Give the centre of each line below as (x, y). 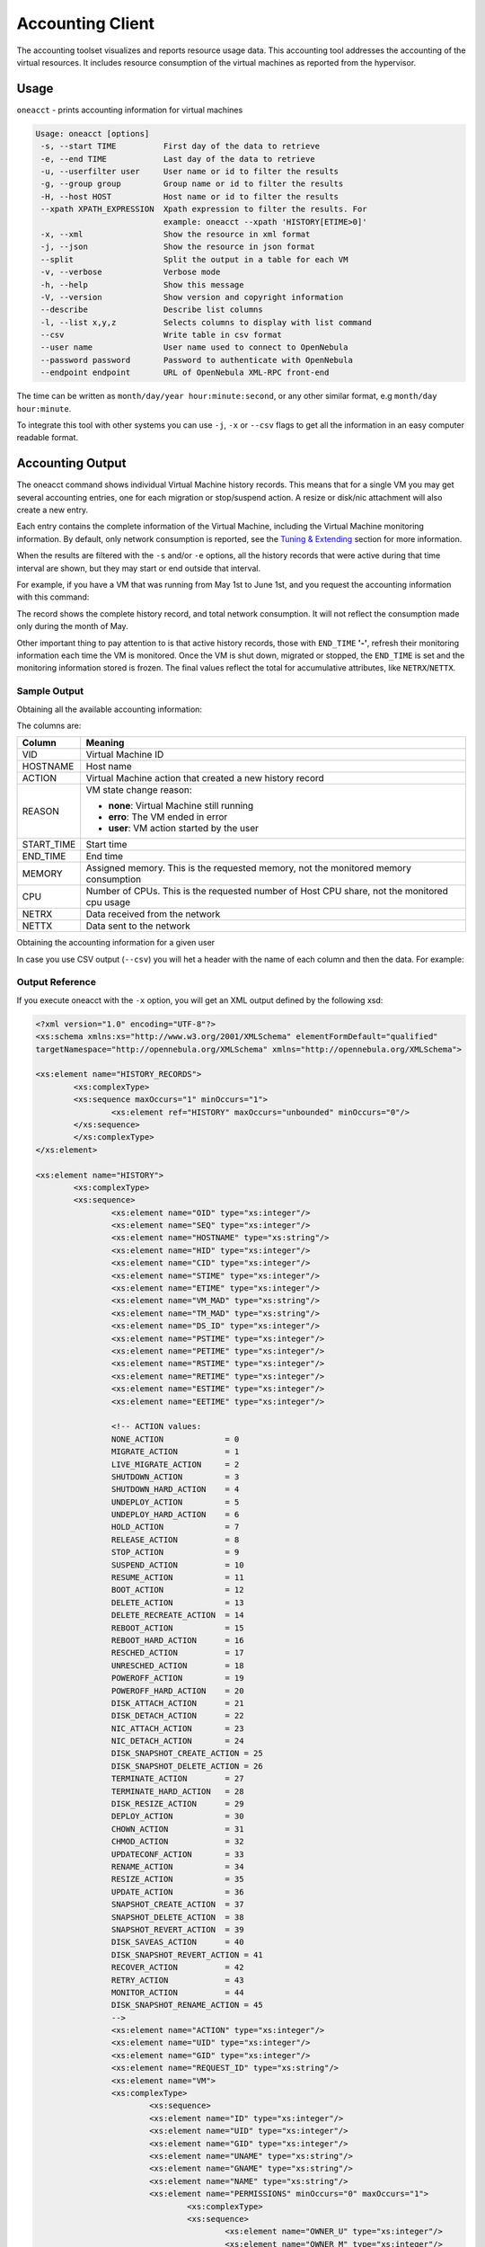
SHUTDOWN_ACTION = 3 (175, 1477)
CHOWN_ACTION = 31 (177, 1829)
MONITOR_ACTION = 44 (177, 1992)
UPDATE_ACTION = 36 (177, 1892)
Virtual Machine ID (125, 755)
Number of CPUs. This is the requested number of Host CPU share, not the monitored (267, 892)
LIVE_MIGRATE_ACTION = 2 (175, 1464)
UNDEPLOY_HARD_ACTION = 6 (175, 1515)
